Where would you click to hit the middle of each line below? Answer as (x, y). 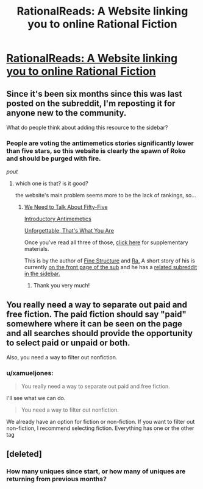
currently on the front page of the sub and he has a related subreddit (110, 267)
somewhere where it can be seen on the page (94, 324)
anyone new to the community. (66, 113)
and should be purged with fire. (54, 158)
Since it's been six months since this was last (94, 93)
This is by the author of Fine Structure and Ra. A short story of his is (109, 261)
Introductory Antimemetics (58, 219)
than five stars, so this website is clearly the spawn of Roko (96, 150)
